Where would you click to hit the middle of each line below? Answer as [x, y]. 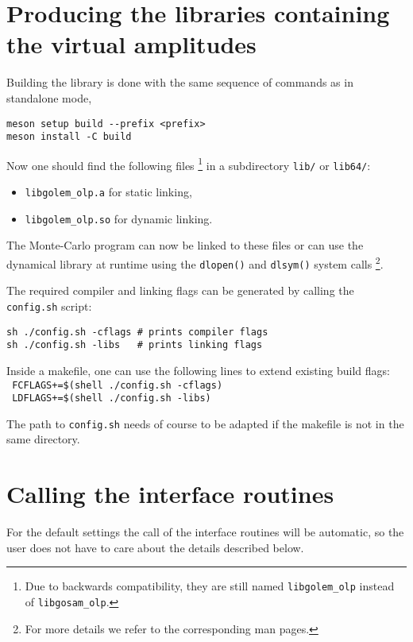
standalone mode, [49, 97]
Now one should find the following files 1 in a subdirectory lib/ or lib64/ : [189, 164]
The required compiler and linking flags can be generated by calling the [180, 290]
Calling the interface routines [170, 494]
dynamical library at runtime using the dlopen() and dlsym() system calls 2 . [195, 263]
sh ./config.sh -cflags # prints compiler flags [137, 332]
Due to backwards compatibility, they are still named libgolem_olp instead [210, 586]
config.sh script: [49, 306]
